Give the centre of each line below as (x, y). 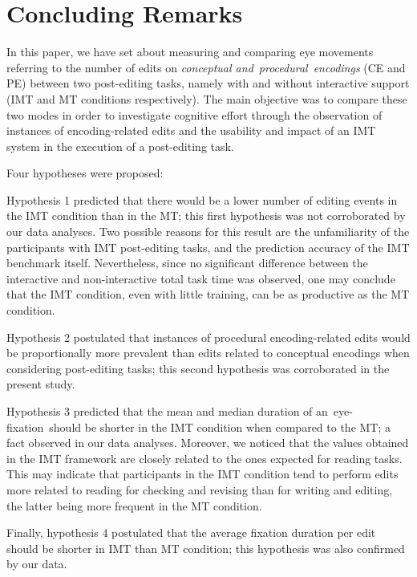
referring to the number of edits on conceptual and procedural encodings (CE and (206, 67)
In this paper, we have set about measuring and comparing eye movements (190, 52)
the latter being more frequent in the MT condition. (134, 505)
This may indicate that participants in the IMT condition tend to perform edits (202, 474)
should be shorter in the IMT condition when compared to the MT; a (220, 427)
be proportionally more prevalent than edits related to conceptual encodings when (208, 353)
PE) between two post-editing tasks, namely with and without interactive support (208, 83)
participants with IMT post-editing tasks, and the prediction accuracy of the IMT (208, 247)
